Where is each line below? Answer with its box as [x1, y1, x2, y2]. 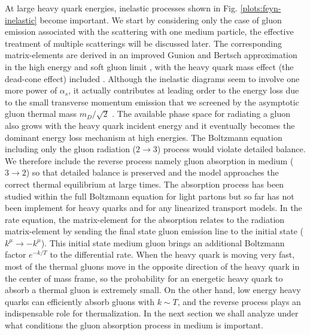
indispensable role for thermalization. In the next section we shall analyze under [5, 307, 299, 319]
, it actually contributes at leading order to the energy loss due [68, 84, 299, 96]
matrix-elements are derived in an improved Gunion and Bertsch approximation [5, 49, 297, 61]
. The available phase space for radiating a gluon [112, 107, 291, 120]
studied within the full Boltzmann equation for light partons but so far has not [5, 189, 294, 202]
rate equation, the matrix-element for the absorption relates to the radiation [5, 213, 285, 225]
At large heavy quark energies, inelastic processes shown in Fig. [5, 2, 238, 14]
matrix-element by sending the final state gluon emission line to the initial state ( [5, 225, 303, 237]
